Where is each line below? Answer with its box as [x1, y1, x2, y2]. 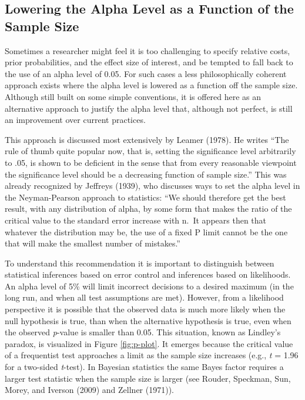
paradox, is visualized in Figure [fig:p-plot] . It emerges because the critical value [5, 337, 293, 349]
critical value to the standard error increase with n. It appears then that [5, 214, 267, 226]
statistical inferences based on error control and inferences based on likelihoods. [5, 268, 291, 281]
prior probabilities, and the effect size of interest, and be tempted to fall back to [5, 56, 293, 68]
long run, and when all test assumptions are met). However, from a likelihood [5, 291, 284, 304]
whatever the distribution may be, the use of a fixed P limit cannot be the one [5, 225, 288, 238]
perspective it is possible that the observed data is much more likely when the [5, 303, 286, 315]
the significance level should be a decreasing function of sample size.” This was [5, 168, 287, 180]
